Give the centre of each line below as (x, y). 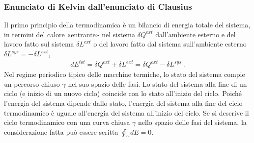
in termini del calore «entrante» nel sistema (70, 34)
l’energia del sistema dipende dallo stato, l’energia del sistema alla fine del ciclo (123, 103)
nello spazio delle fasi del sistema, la (192, 122)
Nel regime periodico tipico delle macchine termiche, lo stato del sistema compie (125, 74)
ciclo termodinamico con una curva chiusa (67, 122)
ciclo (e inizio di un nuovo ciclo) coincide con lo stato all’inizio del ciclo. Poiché (123, 93)
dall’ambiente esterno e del (196, 34)
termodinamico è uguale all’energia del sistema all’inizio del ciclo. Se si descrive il (127, 112)
